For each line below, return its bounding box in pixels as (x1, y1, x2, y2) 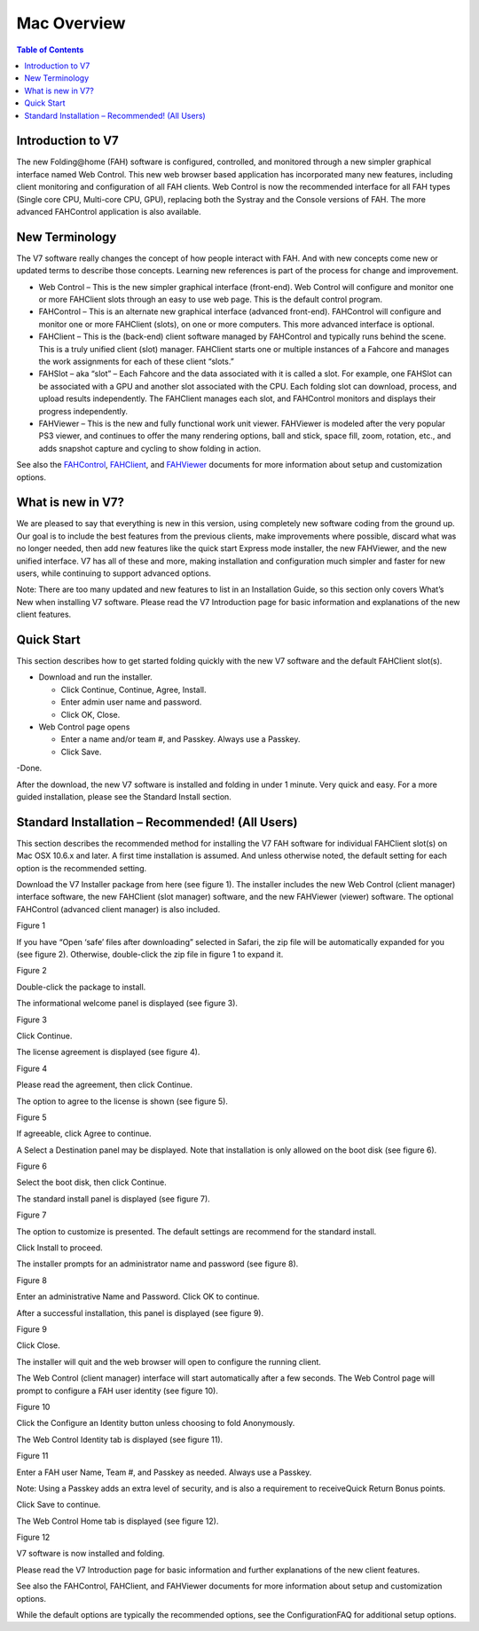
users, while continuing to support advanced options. (16, 568, 212, 579)
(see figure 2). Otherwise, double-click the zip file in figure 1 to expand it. (16, 949, 284, 959)
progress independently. (38, 406, 129, 416)
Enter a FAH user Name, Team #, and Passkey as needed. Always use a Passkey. (16, 1467, 312, 1477)
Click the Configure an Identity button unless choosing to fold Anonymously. (16, 1418, 295, 1429)
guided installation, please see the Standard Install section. (16, 791, 232, 802)
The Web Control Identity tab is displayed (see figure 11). (16, 1434, 224, 1445)
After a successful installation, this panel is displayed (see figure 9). (16, 1307, 264, 1318)
